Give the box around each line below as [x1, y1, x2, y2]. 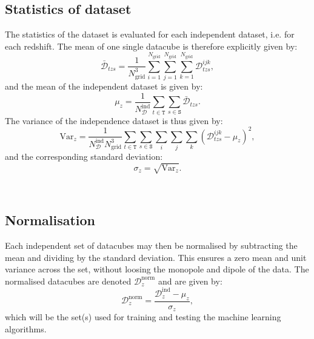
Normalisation [5, 211, 96, 229]
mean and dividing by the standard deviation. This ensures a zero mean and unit [5, 251, 307, 263]
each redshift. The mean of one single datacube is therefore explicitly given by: [5, 39, 298, 52]
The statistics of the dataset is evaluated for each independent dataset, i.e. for [5, 28, 295, 41]
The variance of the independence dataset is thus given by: [5, 114, 223, 127]
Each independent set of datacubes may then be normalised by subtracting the [5, 239, 298, 251]
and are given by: [158, 274, 222, 287]
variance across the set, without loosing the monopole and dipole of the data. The [5, 263, 309, 275]
